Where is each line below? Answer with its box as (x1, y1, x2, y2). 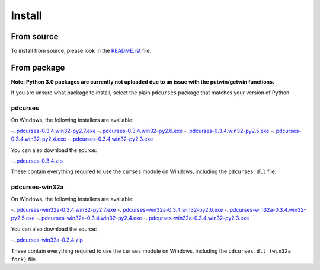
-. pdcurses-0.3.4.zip (11, 157, 63, 164)
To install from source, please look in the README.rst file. (11, 47, 152, 55)
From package (11, 62, 65, 72)
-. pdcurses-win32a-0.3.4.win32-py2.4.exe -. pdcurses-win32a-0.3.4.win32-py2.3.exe (36, 214, 249, 222)
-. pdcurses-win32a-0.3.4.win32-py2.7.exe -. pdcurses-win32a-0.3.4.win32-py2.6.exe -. (11, 206, 229, 213)
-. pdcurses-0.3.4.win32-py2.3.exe (67, 135, 153, 142)
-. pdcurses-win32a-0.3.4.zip (11, 236, 83, 243)
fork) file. (11, 255, 38, 262)
